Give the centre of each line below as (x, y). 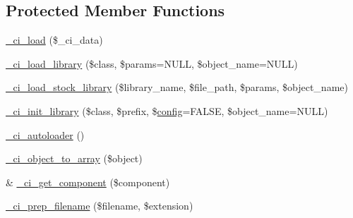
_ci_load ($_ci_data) (54, 40)
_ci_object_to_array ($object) (74, 158)
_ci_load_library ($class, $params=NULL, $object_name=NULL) (152, 63)
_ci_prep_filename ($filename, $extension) (100, 206)
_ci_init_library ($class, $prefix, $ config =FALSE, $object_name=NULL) (167, 110)
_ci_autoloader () (45, 134)
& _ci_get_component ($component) (88, 182)
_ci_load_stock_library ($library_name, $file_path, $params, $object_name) (177, 87)
